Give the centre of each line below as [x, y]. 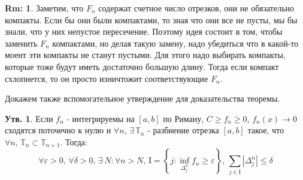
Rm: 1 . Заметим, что [44, 8]
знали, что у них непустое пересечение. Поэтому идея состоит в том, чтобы [144, 31]
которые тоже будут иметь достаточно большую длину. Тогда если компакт [142, 66]
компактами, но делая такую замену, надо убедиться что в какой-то [175, 43]
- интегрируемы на [101, 118]
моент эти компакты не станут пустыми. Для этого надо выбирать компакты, [145, 55]
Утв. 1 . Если [29, 118]
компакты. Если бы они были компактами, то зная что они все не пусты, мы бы [151, 19]
